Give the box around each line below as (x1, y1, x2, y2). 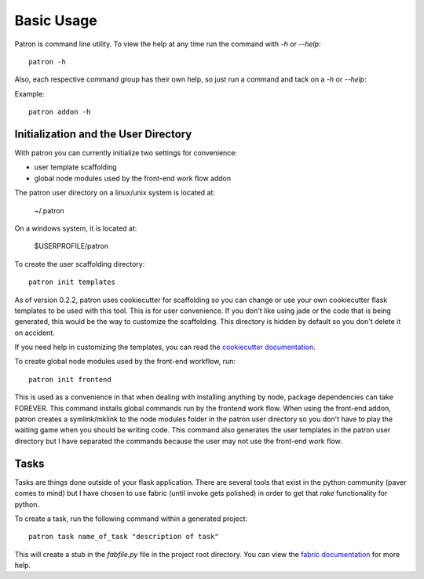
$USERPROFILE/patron (34, 242, 109, 251)
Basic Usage (14, 12, 97, 29)
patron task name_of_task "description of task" (28, 532, 219, 541)
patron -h (28, 57, 66, 66)
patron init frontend (28, 375, 111, 384)
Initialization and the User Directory (14, 127, 192, 140)
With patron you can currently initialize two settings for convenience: (14, 148, 238, 158)
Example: (14, 89, 45, 98)
